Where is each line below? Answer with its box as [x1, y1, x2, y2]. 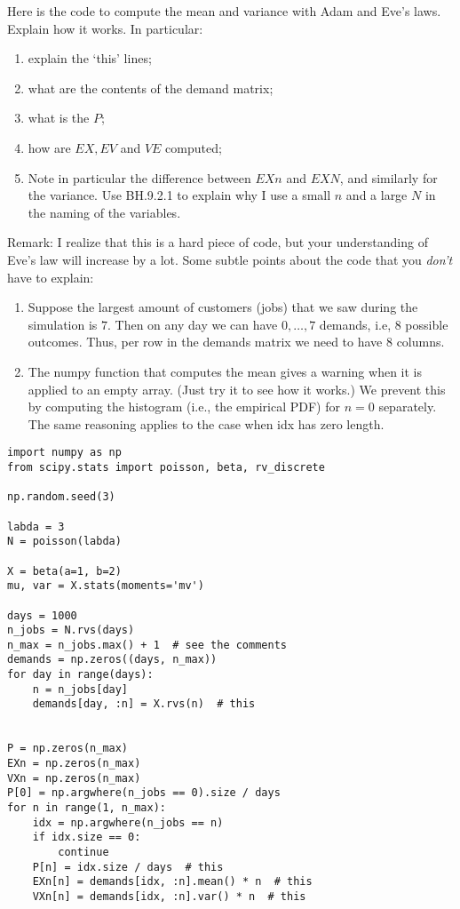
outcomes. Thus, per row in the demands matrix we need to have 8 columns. [28, 332, 445, 351]
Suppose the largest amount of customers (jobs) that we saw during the [28, 298, 418, 316]
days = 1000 [7, 609, 77, 622]
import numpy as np [7, 446, 122, 459]
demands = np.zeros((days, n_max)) [7, 653, 218, 666]
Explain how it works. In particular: [7, 19, 203, 37]
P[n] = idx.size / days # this [32, 860, 224, 873]
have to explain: [7, 267, 94, 286]
